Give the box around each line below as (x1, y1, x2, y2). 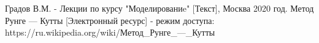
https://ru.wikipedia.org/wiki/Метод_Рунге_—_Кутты (5, 26, 215, 39)
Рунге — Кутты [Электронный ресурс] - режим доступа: (5, 14, 215, 26)
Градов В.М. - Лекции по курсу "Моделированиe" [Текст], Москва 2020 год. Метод (5, 2, 314, 14)
